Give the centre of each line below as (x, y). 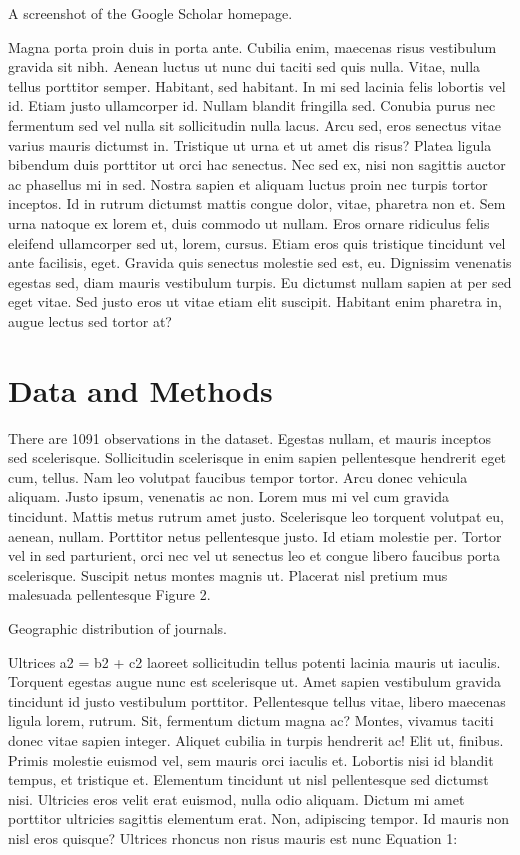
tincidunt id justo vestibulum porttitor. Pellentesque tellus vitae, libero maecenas (257, 700)
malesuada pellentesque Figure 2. (109, 594)
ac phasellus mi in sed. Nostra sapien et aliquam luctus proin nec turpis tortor (248, 183)
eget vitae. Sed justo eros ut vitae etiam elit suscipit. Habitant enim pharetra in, (255, 301)
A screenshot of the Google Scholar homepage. (150, 13)
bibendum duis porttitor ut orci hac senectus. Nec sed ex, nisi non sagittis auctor (257, 164)
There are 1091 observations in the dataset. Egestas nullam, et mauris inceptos (250, 437)
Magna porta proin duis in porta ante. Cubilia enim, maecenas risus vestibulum (252, 46)
